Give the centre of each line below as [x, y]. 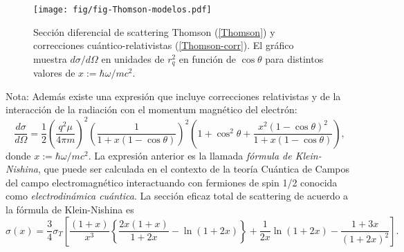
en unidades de [133, 58]
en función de [207, 58]
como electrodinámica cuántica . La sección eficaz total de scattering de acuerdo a [177, 196]
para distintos [294, 58]
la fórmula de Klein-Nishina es [70, 209]
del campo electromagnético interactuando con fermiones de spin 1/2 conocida [172, 182]
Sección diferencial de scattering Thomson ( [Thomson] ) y [154, 31]
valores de [54, 73]
